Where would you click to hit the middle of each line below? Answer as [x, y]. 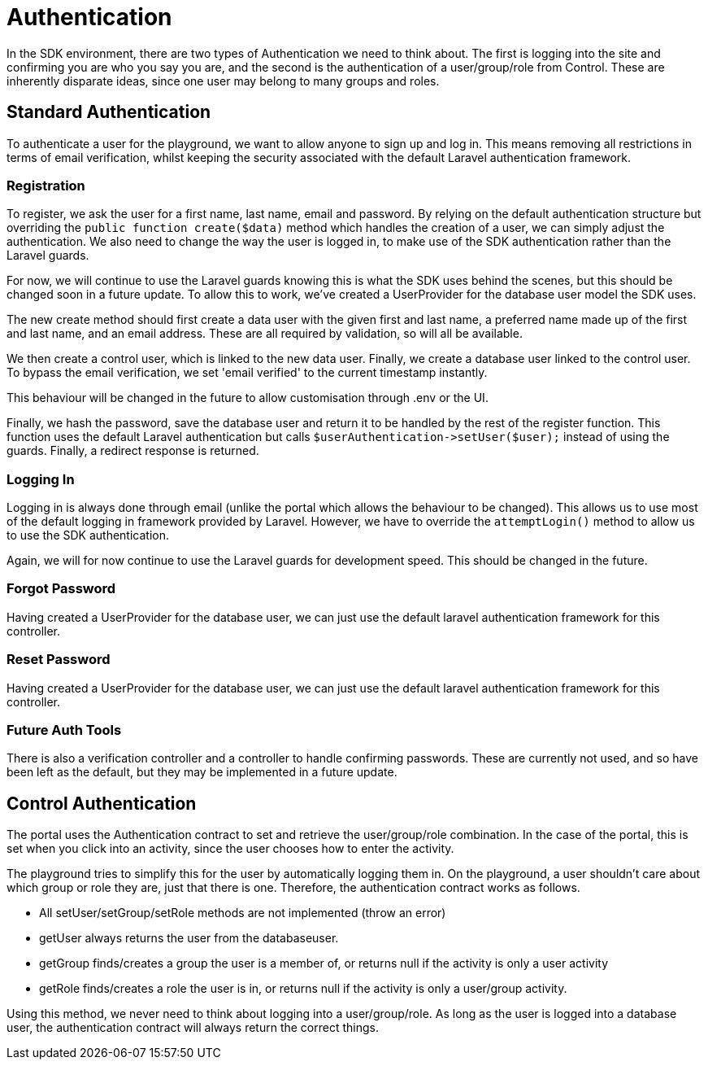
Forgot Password [61, 589]
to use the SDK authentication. [88, 535]
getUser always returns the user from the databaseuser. [189, 938]
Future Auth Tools [64, 730]
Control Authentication [102, 803]
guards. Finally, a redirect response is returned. [133, 451]
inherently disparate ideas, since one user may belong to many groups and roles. [223, 81]
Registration [46, 185]
